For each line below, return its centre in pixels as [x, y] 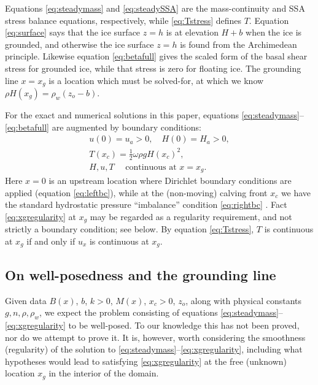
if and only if [51, 241]
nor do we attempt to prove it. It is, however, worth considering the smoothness [155, 337]
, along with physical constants [244, 300]
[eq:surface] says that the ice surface [73, 32]
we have [296, 192]
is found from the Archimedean [238, 44]
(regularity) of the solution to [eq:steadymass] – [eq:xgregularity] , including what [154, 349]
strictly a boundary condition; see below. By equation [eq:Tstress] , [130, 229]
